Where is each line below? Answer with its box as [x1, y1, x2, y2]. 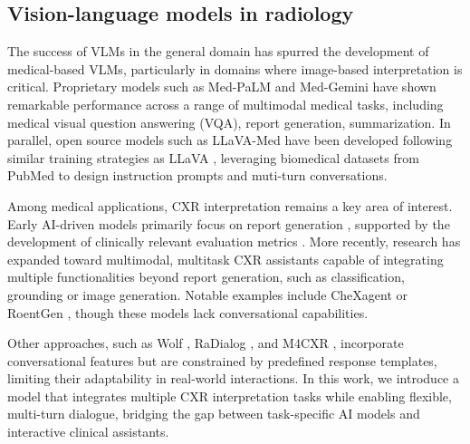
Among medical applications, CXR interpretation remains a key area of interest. [7, 196, 453, 215]
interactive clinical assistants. [7, 422, 169, 441]
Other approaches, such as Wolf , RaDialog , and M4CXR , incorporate [7, 333, 404, 352]
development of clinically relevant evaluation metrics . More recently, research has [7, 232, 461, 251]
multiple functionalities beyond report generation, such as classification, [7, 267, 405, 286]
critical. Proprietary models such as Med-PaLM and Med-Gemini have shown [7, 77, 436, 96]
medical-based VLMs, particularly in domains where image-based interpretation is [7, 59, 463, 78]
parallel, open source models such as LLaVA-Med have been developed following [7, 130, 453, 150]
